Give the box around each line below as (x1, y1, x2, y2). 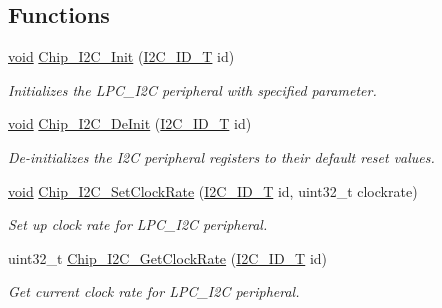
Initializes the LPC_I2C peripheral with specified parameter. (8, 79, 377, 100)
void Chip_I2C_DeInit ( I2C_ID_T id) (8, 113, 252, 134)
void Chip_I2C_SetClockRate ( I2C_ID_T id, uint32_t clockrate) (8, 180, 418, 201)
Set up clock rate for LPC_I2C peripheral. (8, 214, 268, 235)
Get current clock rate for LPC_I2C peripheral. (8, 281, 300, 302)
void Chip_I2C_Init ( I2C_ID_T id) (8, 46, 235, 67)
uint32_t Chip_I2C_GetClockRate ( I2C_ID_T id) (8, 247, 328, 268)
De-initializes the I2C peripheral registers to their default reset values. (8, 146, 435, 167)
